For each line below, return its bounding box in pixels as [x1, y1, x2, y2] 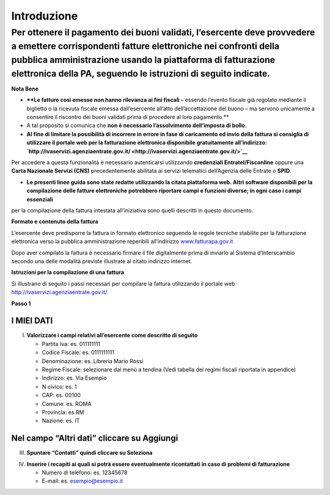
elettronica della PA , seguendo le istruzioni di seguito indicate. [11, 68, 271, 79]
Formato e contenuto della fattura [11, 218, 98, 225]
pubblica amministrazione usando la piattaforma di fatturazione [11, 54, 276, 65]
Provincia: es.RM [42, 408, 85, 416]
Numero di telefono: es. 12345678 [42, 469, 128, 476]
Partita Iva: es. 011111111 [42, 340, 101, 347]
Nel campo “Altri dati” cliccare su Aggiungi [11, 433, 178, 444]
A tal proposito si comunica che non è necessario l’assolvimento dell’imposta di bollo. [26, 122, 247, 129]
